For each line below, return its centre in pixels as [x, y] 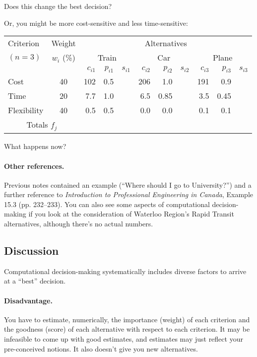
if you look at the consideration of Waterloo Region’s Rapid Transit [131, 214]
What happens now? [35, 146]
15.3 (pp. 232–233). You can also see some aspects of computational [107, 204]
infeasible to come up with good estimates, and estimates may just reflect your [124, 339]
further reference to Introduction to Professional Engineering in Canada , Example [128, 194]
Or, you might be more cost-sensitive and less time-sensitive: [96, 23]
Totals [37, 125]
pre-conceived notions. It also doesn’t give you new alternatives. [101, 348]
